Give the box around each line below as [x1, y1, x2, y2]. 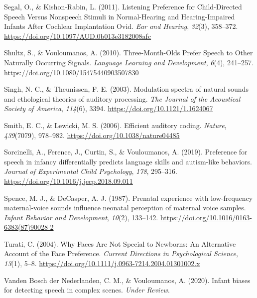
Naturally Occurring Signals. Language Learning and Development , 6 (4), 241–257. [4, 57, 254, 67]
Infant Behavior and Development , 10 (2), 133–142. [4, 212, 158, 222]
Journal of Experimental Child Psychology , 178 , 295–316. [4, 166, 177, 176]
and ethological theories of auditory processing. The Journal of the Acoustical [4, 93, 241, 104]
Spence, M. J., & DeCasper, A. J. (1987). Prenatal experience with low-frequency [4, 192, 253, 203]
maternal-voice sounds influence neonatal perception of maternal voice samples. [4, 202, 246, 213]
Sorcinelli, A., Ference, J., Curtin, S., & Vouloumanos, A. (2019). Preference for [4, 147, 248, 157]
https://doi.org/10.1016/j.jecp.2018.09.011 [4, 175, 133, 186]
